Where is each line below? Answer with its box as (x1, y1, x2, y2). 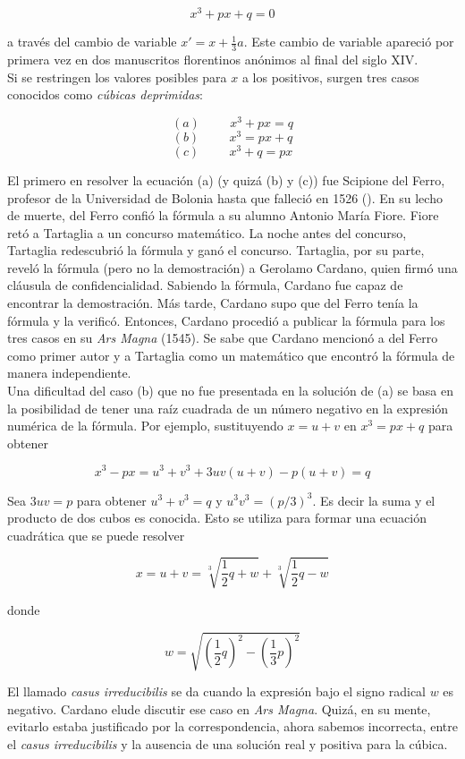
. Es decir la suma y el (312, 490, 435, 509)
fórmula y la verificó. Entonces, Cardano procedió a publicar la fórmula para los (7, 311, 445, 329)
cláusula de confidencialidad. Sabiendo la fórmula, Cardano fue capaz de (7, 276, 403, 294)
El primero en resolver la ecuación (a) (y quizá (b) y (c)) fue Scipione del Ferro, (7, 170, 445, 189)
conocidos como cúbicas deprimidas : (7, 85, 203, 104)
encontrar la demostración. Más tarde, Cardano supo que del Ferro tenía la (7, 294, 418, 312)
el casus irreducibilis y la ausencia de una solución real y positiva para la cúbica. (7, 734, 448, 753)
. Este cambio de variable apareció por (243, 32, 454, 51)
